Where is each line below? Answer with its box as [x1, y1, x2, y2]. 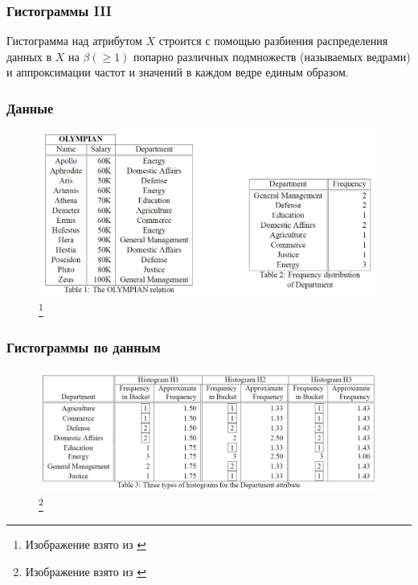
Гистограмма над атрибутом [6, 32, 142, 49]
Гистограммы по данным [6, 336, 161, 356]
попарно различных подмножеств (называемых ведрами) [133, 47, 411, 64]
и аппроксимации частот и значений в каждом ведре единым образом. [6, 64, 349, 80]
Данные [6, 97, 54, 117]
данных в [6, 47, 51, 64]
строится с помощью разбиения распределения [158, 32, 388, 49]
